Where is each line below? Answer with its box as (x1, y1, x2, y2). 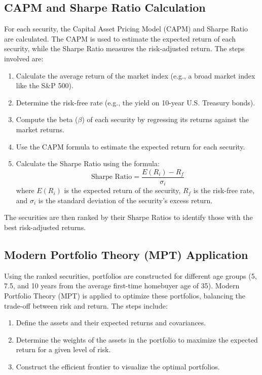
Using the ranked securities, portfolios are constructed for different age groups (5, (4, 270, 257, 281)
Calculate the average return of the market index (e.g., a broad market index (16, 70, 255, 81)
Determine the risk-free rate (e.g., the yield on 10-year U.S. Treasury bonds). (16, 97, 255, 107)
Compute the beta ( (16, 114, 78, 125)
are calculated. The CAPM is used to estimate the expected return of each (4, 33, 236, 44)
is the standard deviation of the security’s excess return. (38, 195, 213, 205)
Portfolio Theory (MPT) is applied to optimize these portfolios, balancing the (4, 290, 245, 301)
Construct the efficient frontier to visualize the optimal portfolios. (16, 361, 220, 371)
